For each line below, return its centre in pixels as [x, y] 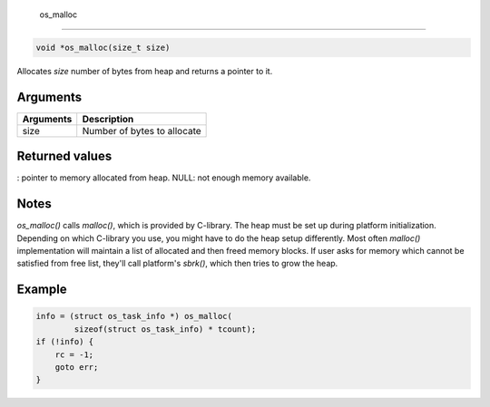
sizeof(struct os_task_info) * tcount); [165, 329]
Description [108, 119]
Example [42, 290]
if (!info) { [65, 342]
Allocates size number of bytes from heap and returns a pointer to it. [145, 71]
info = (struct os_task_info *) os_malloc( [134, 316]
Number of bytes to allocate [142, 131]
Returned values [64, 156]
